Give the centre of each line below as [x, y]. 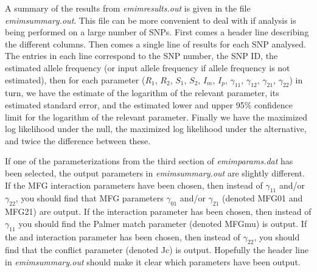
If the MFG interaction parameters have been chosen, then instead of [134, 185]
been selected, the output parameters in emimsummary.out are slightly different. [155, 173]
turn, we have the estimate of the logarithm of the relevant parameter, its [142, 93]
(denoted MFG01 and [263, 198]
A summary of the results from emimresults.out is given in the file [128, 8]
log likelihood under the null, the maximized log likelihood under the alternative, [156, 129]
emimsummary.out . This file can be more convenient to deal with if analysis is [151, 20]
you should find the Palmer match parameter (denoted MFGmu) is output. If [163, 223]
